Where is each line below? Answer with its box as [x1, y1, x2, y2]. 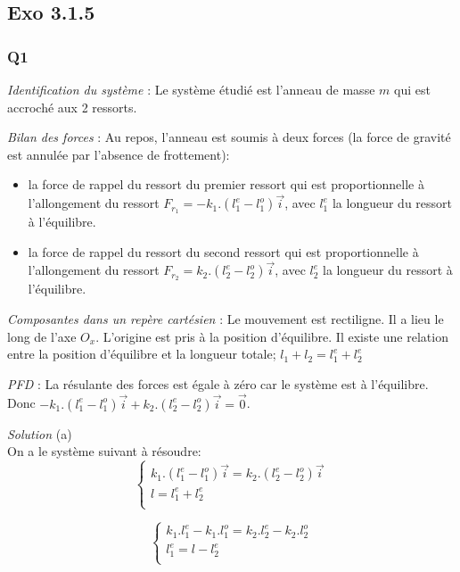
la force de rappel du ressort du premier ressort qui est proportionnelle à [28, 175, 424, 194]
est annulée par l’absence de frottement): [7, 145, 230, 163]
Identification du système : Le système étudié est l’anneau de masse [7, 80, 375, 98]
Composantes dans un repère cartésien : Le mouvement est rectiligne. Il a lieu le [7, 309, 444, 327]
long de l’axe [7, 327, 77, 345]
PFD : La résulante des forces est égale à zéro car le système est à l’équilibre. [7, 374, 429, 393]
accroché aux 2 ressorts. [7, 97, 137, 116]
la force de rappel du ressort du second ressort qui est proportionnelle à [28, 242, 419, 261]
